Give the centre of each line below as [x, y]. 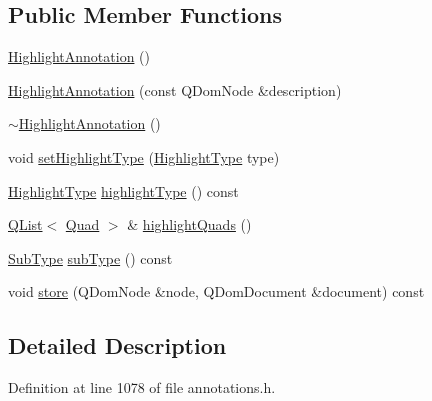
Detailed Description [117, 345]
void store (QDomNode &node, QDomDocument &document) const [216, 291]
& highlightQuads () [189, 224]
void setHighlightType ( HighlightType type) [144, 156]
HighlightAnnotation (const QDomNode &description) [175, 89]
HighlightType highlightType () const [123, 190]
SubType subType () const [90, 257]
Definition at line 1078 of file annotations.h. [142, 387]
